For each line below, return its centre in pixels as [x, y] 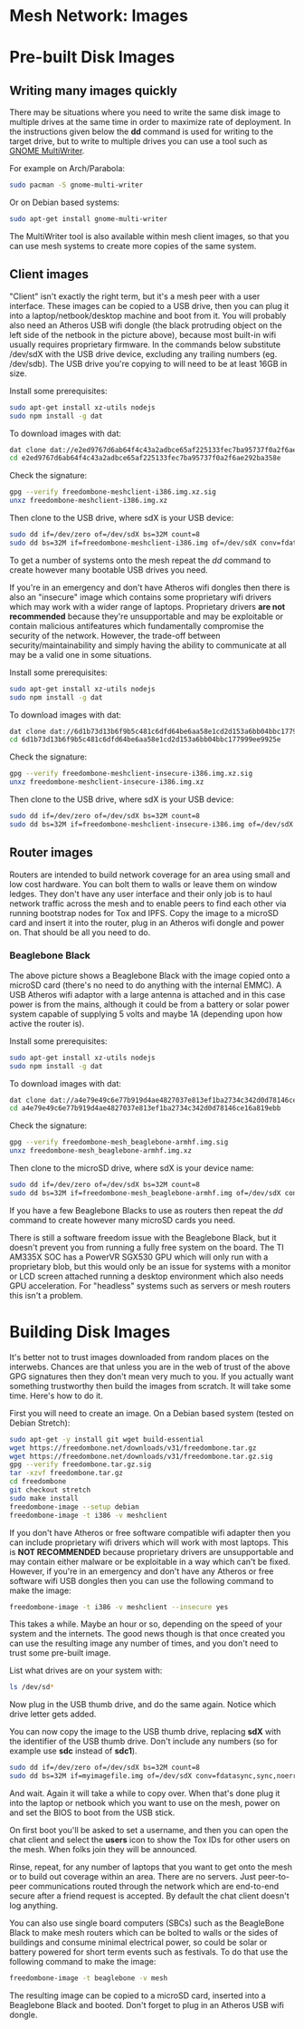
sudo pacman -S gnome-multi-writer [76, 185]
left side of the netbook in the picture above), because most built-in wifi [143, 334]
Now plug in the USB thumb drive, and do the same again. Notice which [143, 1705]
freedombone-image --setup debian [75, 1507]
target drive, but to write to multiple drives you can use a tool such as [138, 141]
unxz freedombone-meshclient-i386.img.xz [89, 501]
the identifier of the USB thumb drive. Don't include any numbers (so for [143, 1742]
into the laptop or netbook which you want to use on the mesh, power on [145, 1803]
